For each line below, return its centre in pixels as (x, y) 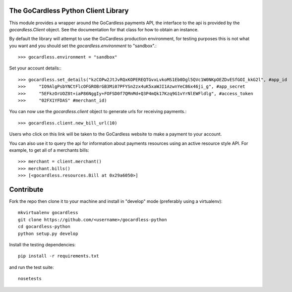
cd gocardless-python (44, 227)
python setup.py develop (48, 234)
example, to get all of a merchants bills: (49, 150)
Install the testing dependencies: (43, 245)
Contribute (26, 189)
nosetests (30, 279)
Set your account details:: (35, 68)
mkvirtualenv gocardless (48, 213)
